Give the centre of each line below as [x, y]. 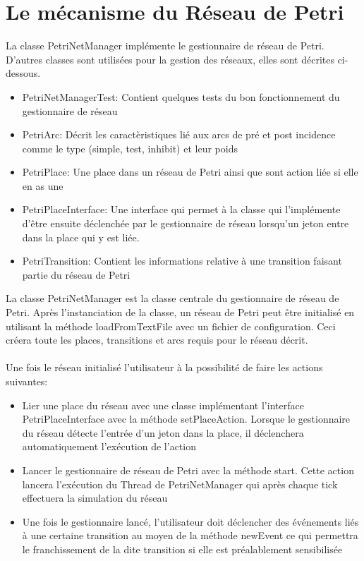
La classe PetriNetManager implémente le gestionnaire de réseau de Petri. [165, 46]
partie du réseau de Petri [76, 274]
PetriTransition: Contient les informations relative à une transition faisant [182, 261]
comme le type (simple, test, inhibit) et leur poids [130, 148]
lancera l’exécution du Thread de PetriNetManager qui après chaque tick [180, 484]
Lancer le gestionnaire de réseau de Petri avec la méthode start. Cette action [188, 470]
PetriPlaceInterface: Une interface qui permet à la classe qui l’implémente [181, 209]
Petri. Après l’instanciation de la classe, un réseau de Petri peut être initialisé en [180, 312]
